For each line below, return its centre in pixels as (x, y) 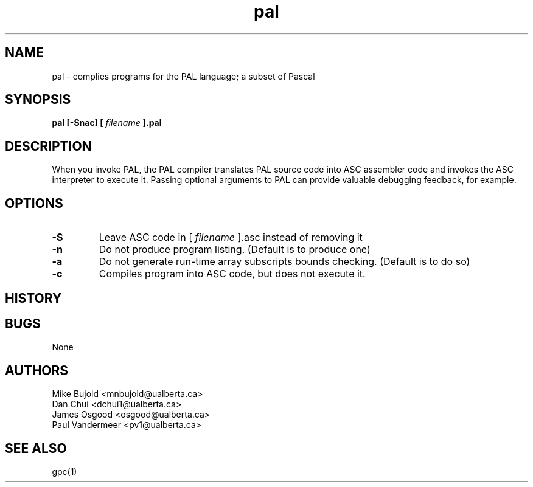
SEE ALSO (36, 448)
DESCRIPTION (48, 146)
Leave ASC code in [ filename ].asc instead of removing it (231, 237)
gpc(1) (64, 472)
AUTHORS (37, 370)
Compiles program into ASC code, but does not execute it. (232, 274)
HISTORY (33, 298)
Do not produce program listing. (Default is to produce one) (235, 250)
